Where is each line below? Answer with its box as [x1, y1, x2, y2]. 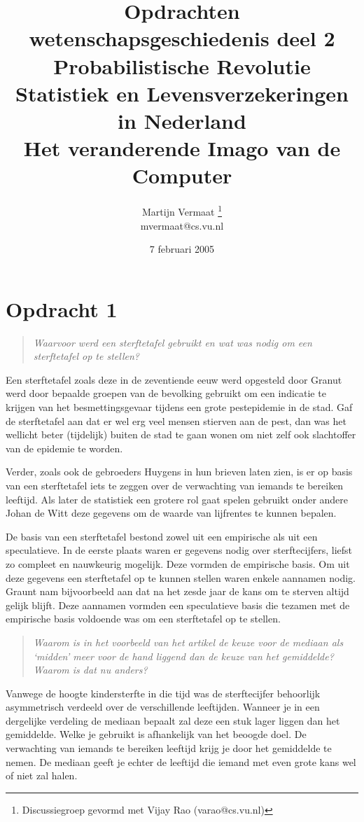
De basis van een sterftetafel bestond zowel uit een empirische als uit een [6, 529, 318, 543]
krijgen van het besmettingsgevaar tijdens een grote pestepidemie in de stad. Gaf [6, 400, 353, 414]
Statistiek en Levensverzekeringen [15, 78, 349, 107]
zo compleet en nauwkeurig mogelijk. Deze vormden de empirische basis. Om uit [6, 556, 350, 571]
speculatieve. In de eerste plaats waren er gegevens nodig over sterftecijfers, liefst [6, 543, 352, 557]
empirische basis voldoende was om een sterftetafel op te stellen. [6, 611, 281, 626]
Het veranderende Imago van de [23, 134, 341, 162]
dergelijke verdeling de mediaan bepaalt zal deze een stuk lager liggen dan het [6, 713, 340, 727]
